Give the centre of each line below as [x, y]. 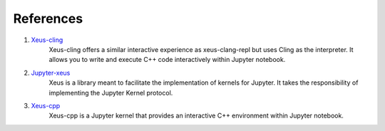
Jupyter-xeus [51, 73]
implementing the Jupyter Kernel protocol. [111, 93]
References [48, 19]
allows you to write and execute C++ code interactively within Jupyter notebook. [167, 60]
